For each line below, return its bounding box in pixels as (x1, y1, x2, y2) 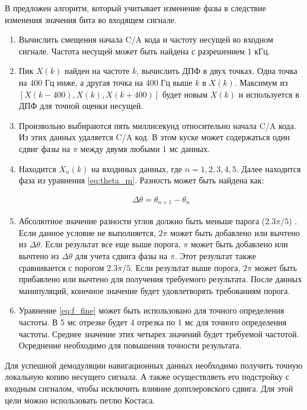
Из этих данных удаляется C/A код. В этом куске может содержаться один (18, 131, 290, 143)
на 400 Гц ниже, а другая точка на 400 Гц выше (18, 76, 193, 88)
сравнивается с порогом (18, 261, 104, 273)
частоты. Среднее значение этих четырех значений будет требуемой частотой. (18, 327, 299, 340)
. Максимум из (234, 76, 288, 88)
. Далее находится (236, 162, 301, 175)
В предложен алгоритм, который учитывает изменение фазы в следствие (5, 2, 266, 14)
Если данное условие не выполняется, (18, 226, 156, 238)
